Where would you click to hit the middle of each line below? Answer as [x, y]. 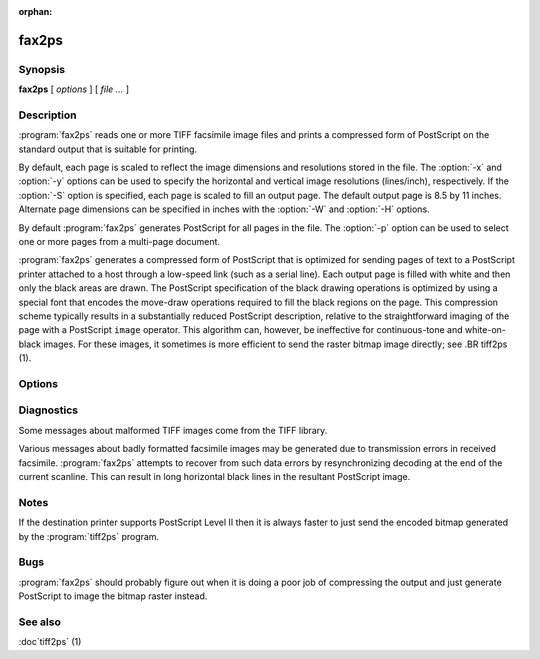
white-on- [485, 330]
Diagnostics [48, 410]
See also [40, 622]
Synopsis [41, 69]
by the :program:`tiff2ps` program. [89, 536]
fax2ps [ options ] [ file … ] [74, 89]
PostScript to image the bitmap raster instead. [113, 596]
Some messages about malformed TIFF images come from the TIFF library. [173, 430]
